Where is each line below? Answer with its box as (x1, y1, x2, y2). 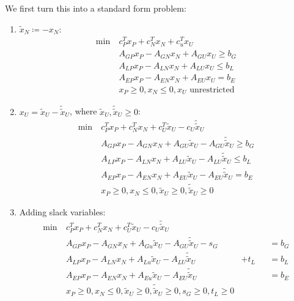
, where (70, 105, 97, 117)
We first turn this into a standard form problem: (5, 2, 186, 14)
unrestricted (189, 85, 235, 94)
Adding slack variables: (19, 205, 106, 218)
